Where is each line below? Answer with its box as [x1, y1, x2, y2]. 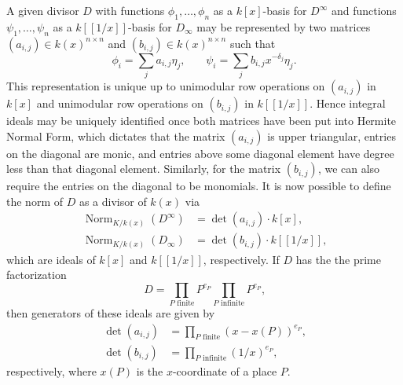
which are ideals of [6, 251, 96, 267]
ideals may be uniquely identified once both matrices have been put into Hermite [6, 112, 397, 129]
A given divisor [6, 2, 79, 18]
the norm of [6, 192, 63, 209]
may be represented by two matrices [196, 18, 371, 35]
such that [229, 35, 276, 51]
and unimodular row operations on [36, 95, 203, 112]
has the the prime [295, 251, 381, 267]
